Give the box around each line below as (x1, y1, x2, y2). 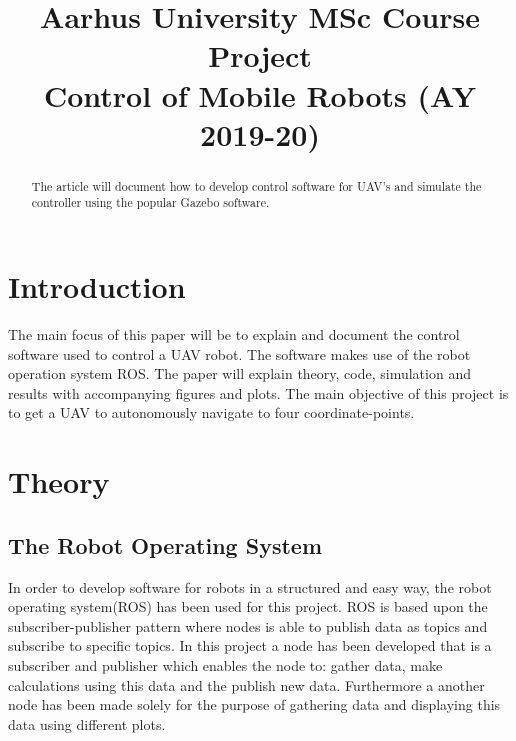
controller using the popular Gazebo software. (31, 194, 270, 211)
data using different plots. (8, 713, 166, 734)
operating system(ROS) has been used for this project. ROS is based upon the (8, 596, 488, 617)
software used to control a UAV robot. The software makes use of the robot (8, 343, 471, 364)
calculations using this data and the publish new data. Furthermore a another (8, 674, 485, 695)
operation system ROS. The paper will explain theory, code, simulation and (8, 363, 471, 384)
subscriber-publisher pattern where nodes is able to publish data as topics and (8, 615, 488, 636)
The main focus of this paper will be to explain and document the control (8, 323, 460, 344)
